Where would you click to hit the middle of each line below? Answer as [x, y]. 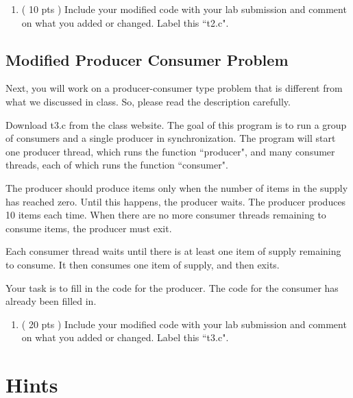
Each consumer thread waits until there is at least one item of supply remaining [173, 251]
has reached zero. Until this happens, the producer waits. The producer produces [176, 201]
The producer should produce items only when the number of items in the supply [177, 187]
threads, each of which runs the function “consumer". [117, 165]
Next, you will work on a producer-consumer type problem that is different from [174, 88]
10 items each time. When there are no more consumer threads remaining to [166, 215]
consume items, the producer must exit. [89, 228]
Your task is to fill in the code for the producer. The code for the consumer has [172, 287]
